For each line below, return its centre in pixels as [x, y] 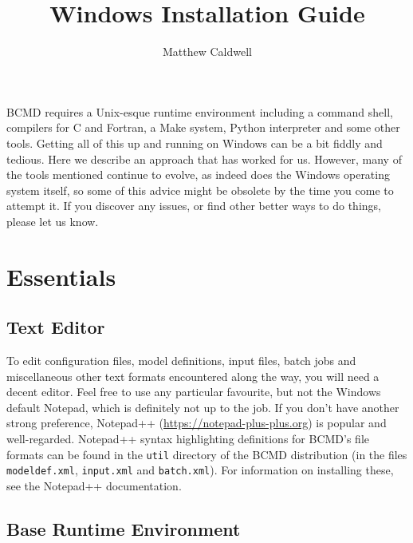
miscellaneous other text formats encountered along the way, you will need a [193, 376]
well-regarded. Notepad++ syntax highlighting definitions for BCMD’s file [188, 439]
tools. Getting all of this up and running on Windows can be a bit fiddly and [195, 143]
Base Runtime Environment [124, 528]
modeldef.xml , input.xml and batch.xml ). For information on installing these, [200, 470]
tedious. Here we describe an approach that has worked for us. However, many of [204, 159]
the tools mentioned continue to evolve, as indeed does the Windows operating [198, 174]
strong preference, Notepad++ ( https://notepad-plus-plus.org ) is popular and [197, 423]
